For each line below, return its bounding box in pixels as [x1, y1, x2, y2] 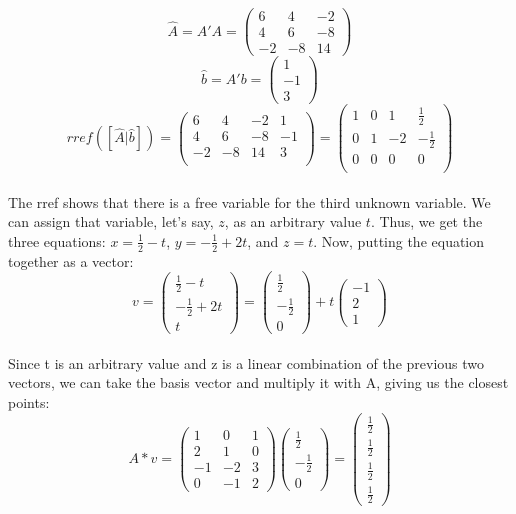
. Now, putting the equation [313, 230, 485, 251]
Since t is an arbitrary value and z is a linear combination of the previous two [8, 352, 485, 373]
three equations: [8, 230, 106, 251]
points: [8, 392, 50, 413]
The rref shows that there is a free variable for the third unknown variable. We [8, 191, 491, 212]
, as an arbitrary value [224, 211, 362, 232]
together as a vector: [8, 250, 134, 271]
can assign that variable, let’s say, [8, 211, 214, 232]
